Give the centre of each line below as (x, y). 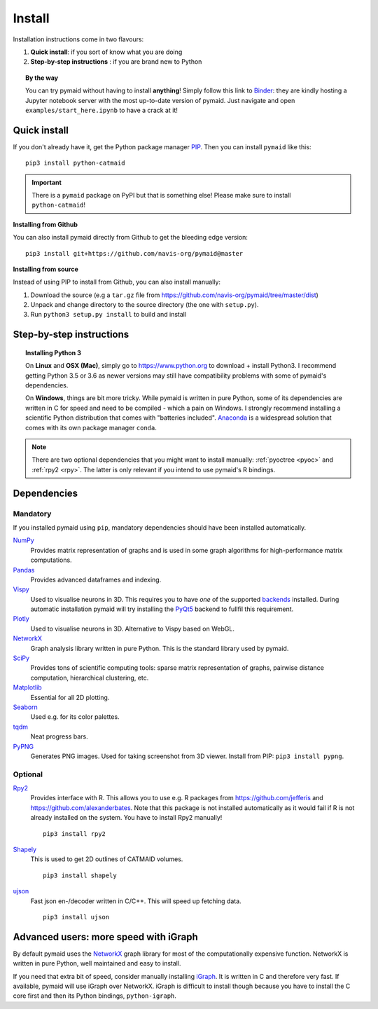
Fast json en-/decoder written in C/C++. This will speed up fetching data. (136, 901)
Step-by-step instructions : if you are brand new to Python (116, 62)
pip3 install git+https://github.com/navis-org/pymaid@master (134, 253)
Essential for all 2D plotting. (70, 697)
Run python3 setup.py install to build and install (108, 315)
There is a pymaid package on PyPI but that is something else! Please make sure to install (161, 195)
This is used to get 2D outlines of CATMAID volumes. (107, 859)
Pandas (24, 570)
